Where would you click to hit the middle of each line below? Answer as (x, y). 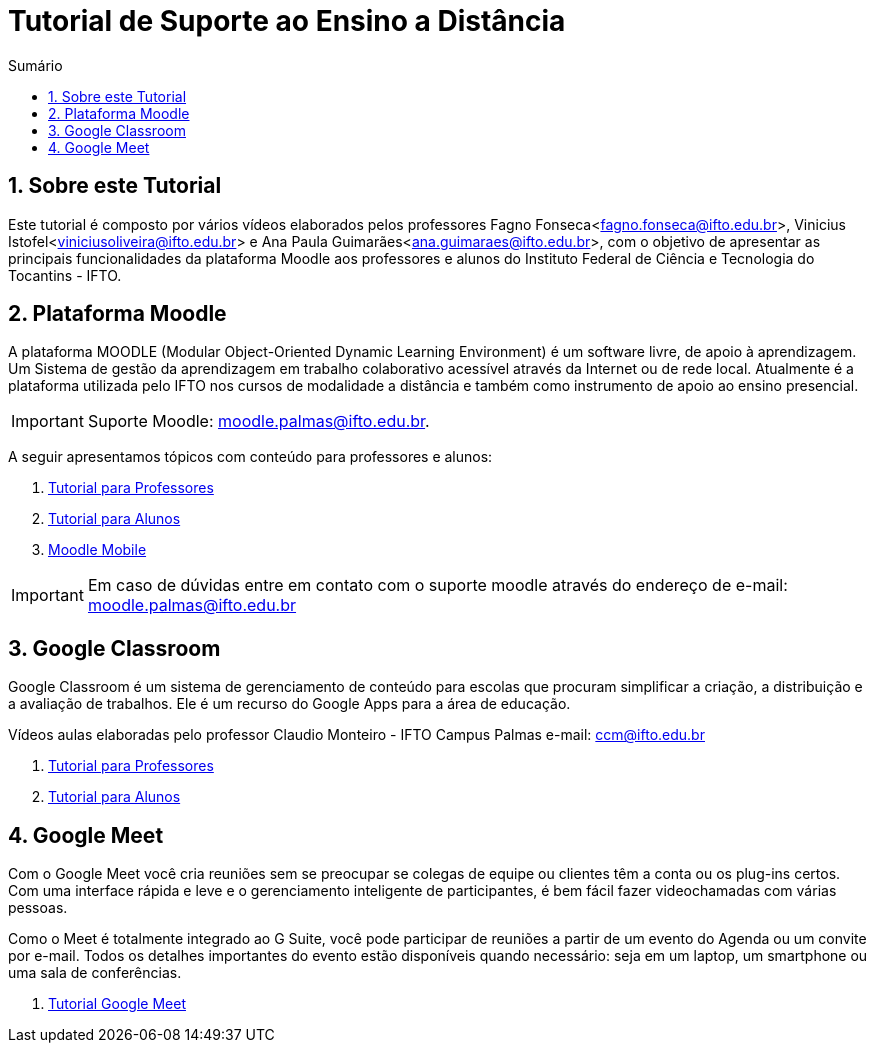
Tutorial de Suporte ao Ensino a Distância (287, 21)
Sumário (35, 65)
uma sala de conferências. (95, 973)
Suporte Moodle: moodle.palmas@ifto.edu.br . (258, 421)
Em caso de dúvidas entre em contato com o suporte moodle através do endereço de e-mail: (437, 585)
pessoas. (38, 908)
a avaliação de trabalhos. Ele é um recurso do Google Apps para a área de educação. (289, 704)
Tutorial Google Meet (117, 1004)
